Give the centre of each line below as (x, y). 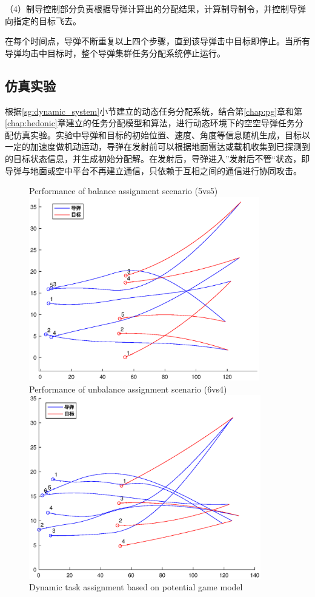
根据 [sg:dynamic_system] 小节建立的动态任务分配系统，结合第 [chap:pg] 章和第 (154, 111)
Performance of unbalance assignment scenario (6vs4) (128, 389)
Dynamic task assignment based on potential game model (136, 587)
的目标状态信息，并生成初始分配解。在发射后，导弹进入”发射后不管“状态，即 (157, 158)
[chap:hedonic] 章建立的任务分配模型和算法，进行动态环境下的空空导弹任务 (150, 123)
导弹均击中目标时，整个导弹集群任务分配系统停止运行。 (115, 52)
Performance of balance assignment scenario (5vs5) (124, 191)
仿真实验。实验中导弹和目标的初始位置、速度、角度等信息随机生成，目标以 (161, 134)
